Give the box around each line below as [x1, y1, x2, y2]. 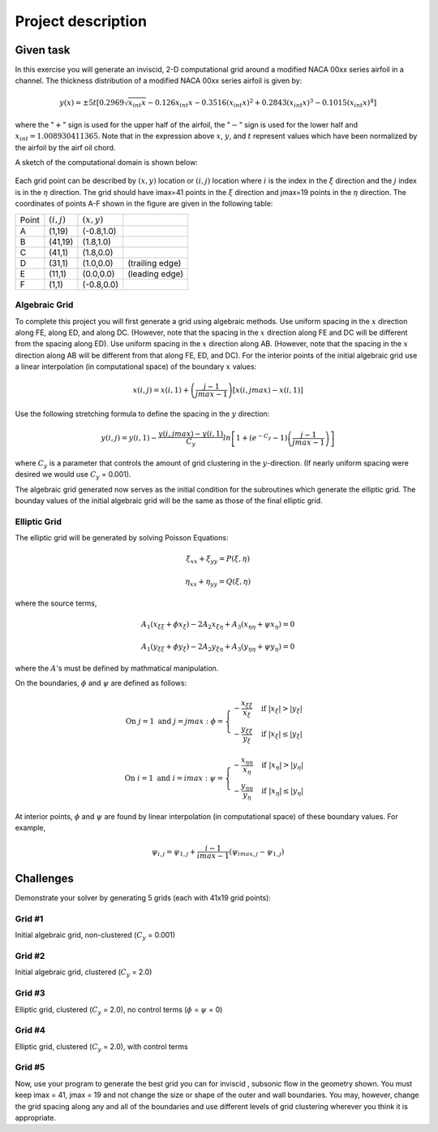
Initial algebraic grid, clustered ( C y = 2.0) [15, 967, 152, 979]
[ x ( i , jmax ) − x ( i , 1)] [232, 385, 303, 394]
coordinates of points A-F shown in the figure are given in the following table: [15, 199, 273, 209]
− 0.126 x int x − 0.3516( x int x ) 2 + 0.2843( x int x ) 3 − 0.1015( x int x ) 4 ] [147, 97, 377, 109]
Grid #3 [15, 987, 45, 999]
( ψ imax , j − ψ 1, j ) [229, 847, 285, 857]
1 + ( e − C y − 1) [235, 432, 288, 443]
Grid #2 [15, 950, 45, 961]
